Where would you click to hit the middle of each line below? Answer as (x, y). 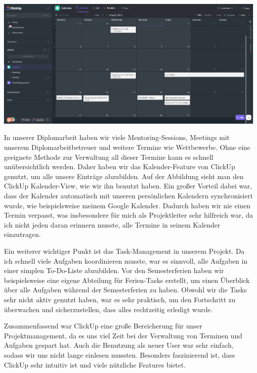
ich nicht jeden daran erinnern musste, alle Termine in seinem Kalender (112, 224)
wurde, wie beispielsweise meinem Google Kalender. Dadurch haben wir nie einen (127, 205)
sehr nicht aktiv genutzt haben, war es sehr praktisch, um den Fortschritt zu (120, 299)
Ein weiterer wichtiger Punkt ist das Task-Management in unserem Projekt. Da (124, 251)
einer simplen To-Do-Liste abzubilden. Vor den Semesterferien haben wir (114, 270)
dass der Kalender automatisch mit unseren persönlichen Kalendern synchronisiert (128, 196)
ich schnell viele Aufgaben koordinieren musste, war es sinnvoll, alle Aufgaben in (126, 260)
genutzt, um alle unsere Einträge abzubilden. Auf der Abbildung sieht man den (124, 176)
